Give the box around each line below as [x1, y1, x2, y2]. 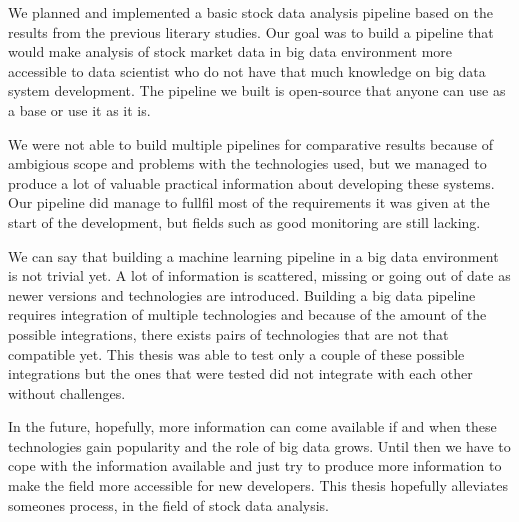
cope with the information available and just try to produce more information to [8, 455, 502, 476]
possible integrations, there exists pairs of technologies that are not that [8, 323, 449, 344]
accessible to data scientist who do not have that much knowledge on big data [8, 60, 486, 81]
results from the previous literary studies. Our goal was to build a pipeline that [8, 21, 494, 42]
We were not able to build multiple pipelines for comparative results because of [8, 133, 494, 154]
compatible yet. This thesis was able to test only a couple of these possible [8, 343, 465, 364]
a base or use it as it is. [8, 99, 151, 120]
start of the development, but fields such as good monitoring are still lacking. [8, 211, 481, 232]
